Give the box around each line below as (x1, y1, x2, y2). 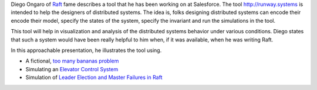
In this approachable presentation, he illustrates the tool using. (11, 47, 162, 54)
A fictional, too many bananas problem (25, 57, 119, 64)
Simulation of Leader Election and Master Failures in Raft (25, 74, 163, 81)
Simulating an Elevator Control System (25, 65, 119, 72)
